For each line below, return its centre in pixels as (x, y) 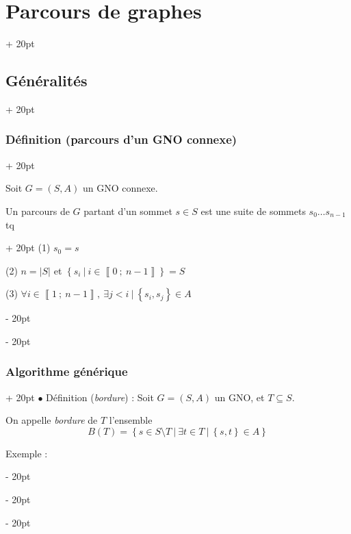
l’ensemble (131, 420)
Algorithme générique (67, 371)
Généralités (47, 80)
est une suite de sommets (253, 211)
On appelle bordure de (52, 420)
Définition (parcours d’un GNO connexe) (121, 139)
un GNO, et (239, 397)
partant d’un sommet (128, 211)
